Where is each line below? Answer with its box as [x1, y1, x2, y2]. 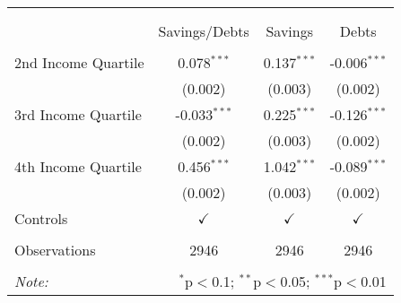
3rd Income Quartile [14, 104, 142, 125]
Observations [14, 239, 96, 260]
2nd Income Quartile [14, 52, 144, 73]
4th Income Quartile [14, 156, 142, 177]
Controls [14, 208, 68, 229]
